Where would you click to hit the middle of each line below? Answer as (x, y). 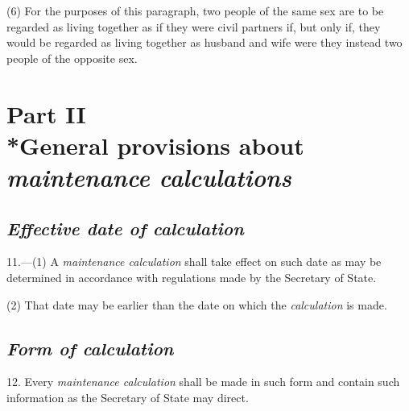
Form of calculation (90, 348)
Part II (46, 113)
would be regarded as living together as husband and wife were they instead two (204, 42)
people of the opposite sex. (72, 58)
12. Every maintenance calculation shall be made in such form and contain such (203, 382)
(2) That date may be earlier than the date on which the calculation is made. (197, 304)
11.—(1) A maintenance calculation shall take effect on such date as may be (194, 262)
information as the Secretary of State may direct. (128, 397)
